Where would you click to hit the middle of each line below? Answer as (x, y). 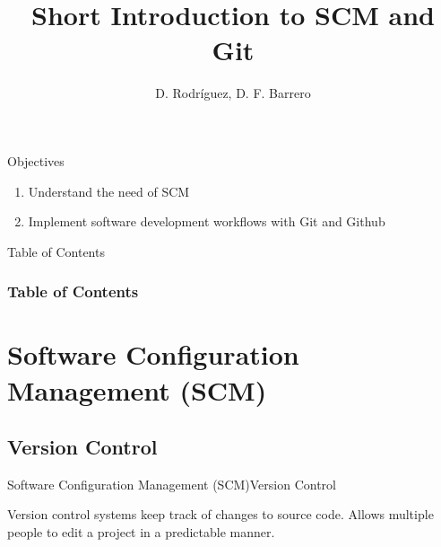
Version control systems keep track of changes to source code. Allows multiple (220, 514)
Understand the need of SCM (109, 191)
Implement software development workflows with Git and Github (207, 221)
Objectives (36, 160)
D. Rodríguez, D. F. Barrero (233, 93)
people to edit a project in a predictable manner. (141, 532)
